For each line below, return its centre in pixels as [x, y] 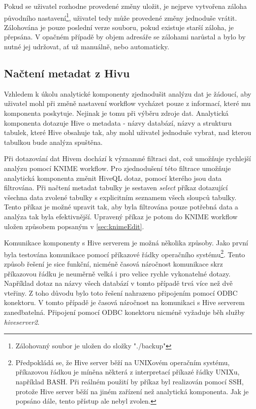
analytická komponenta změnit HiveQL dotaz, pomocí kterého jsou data [113, 178]
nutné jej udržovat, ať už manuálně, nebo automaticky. [87, 47]
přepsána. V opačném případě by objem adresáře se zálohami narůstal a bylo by [125, 37]
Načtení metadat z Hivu [67, 73]
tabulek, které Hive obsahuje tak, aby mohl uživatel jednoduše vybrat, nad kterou [128, 132]
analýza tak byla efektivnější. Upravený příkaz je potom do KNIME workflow [121, 216]
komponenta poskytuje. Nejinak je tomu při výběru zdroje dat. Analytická [116, 113]
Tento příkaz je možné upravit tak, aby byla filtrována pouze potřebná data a [121, 207]
